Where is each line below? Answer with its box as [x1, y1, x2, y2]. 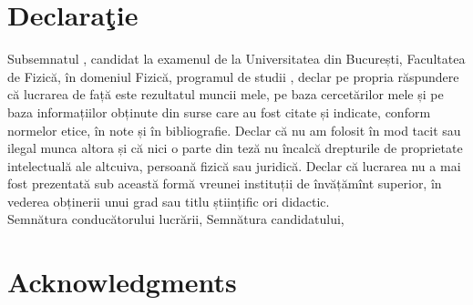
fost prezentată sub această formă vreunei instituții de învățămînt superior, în [7, 174, 442, 193]
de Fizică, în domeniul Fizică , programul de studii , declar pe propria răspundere [7, 66, 459, 86]
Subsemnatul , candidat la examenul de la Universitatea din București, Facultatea [7, 49, 466, 68]
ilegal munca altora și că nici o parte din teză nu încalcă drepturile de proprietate [7, 138, 463, 158]
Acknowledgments [7, 263, 237, 300]
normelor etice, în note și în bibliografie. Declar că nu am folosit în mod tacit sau [7, 120, 461, 139]
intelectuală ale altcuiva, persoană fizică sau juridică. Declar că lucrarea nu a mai [7, 156, 461, 175]
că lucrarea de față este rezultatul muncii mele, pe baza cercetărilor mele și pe [7, 85, 444, 104]
